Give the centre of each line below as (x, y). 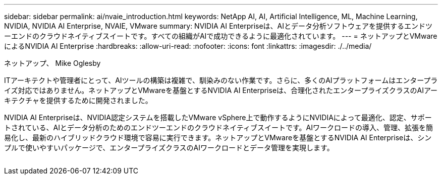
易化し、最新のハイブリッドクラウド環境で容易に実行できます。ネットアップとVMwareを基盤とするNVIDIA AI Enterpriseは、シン (218, 138)
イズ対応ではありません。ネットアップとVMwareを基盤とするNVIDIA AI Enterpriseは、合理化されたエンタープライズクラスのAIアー (221, 90)
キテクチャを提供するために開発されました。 (78, 100)
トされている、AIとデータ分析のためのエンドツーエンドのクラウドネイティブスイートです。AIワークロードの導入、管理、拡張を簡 (218, 127)
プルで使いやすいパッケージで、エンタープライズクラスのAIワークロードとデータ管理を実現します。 (169, 148)
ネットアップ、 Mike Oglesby (52, 63)
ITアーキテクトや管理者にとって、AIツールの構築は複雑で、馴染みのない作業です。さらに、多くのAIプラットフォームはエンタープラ (221, 80)
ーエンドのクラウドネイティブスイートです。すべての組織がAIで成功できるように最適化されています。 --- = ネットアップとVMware (221, 36)
